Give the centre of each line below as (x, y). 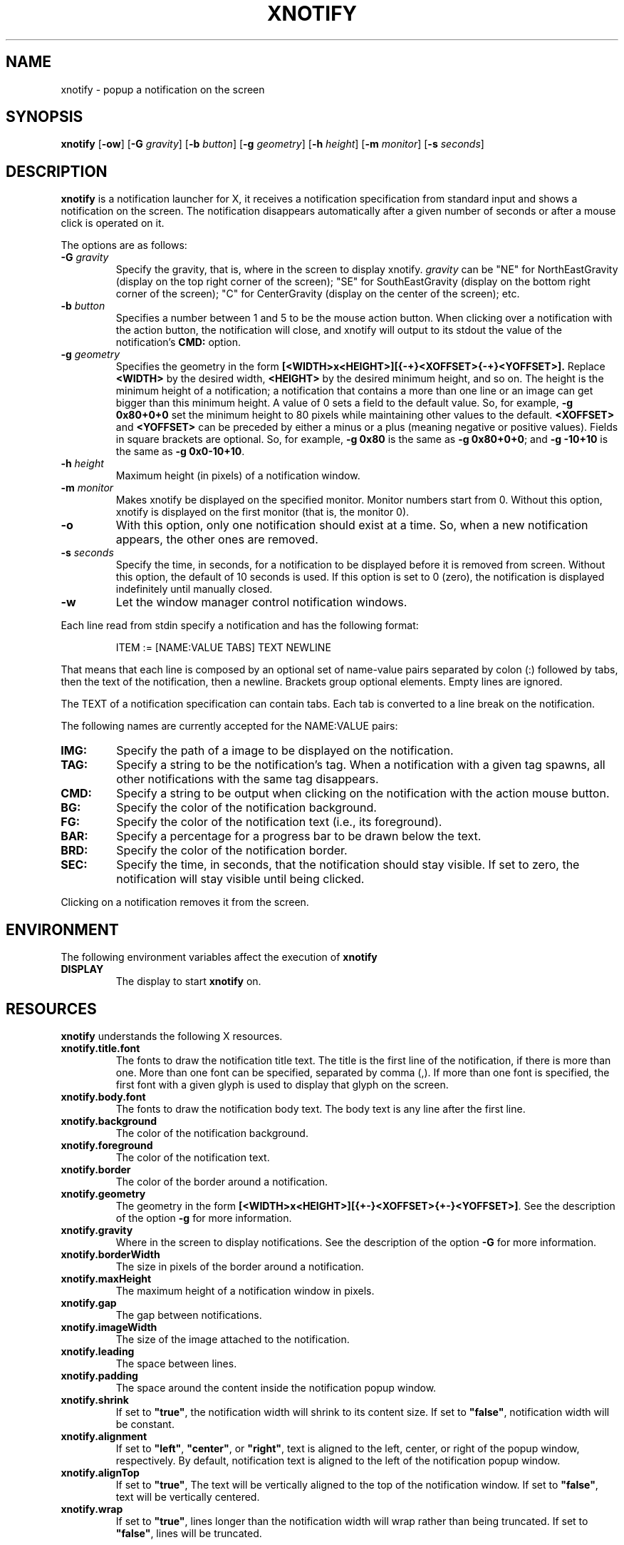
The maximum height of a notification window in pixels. (245, 1290)
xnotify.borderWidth (110, 1254)
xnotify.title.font (100, 1048)
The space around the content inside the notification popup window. (276, 1387)
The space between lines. (176, 1363)
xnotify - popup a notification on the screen (163, 89)
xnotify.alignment (104, 1436)
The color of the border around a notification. (222, 1181)
